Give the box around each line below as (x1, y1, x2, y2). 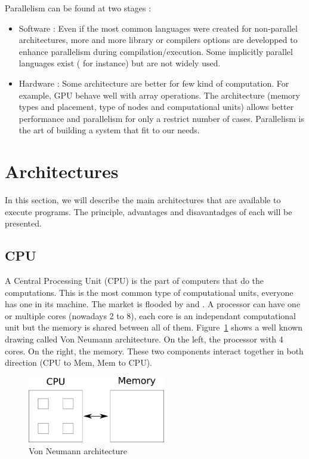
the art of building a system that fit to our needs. (18, 124, 200, 136)
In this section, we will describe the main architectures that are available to (5, 194, 281, 206)
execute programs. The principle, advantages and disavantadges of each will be (5, 205, 292, 218)
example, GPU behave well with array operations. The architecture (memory (18, 88, 300, 101)
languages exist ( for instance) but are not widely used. (18, 57, 221, 69)
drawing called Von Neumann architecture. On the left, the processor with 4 (5, 333, 283, 345)
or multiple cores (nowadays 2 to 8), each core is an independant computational (5, 309, 296, 322)
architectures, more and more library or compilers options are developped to (18, 33, 298, 46)
